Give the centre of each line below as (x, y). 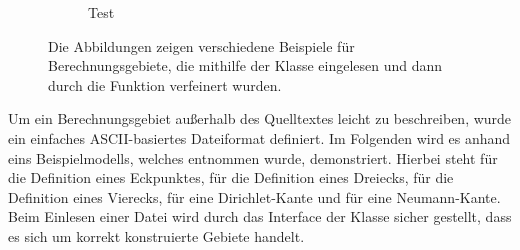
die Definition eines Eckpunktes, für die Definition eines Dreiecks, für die (231, 177)
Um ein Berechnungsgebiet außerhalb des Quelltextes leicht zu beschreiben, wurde (260, 118)
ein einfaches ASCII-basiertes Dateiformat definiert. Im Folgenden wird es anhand (259, 137)
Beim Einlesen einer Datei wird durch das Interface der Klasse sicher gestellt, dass (260, 216)
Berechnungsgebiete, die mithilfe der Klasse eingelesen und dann (245, 65)
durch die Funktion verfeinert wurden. (165, 84)
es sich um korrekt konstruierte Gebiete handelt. (156, 235)
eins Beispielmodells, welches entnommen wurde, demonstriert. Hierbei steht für (253, 157)
